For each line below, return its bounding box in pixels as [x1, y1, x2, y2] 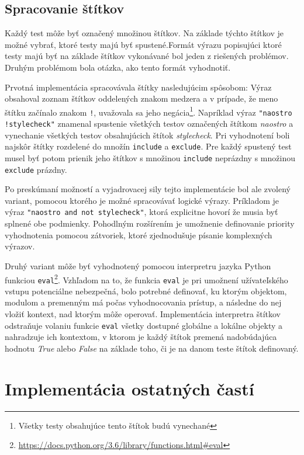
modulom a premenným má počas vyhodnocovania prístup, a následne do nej [5, 296, 282, 308]
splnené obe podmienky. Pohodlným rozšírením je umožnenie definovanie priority [5, 217, 295, 230]
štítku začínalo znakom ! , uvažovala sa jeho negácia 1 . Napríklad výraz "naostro [5, 104, 292, 118]
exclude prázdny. [5, 163, 67, 175]
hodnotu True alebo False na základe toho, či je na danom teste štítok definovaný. [5, 342, 299, 354]
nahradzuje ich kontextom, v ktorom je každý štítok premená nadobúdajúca [5, 331, 277, 343]
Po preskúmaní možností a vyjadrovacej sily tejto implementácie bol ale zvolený [5, 183, 291, 195]
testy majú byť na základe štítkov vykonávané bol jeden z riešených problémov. [5, 50, 289, 62]
